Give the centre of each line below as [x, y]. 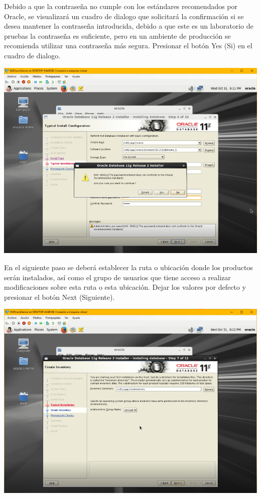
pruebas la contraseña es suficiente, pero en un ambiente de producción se [117, 35]
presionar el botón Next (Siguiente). [59, 297]
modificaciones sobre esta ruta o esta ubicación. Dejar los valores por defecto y [125, 287]
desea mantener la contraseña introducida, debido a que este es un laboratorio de [129, 26]
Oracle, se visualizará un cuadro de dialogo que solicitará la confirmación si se [124, 16]
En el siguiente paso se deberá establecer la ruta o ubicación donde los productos [128, 267]
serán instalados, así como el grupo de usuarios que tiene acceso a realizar [117, 277]
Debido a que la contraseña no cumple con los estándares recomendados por [121, 6]
